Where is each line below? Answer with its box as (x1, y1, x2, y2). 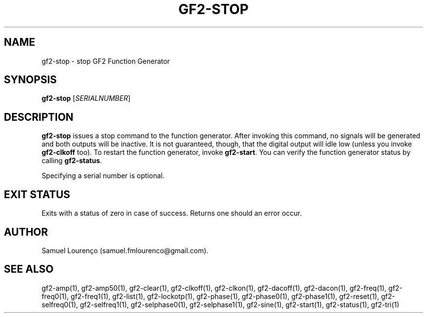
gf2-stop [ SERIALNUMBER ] (41, 94, 131, 103)
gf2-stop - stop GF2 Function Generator (41, 56, 170, 65)
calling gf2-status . (41, 156, 102, 165)
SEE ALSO (4, 263, 54, 276)
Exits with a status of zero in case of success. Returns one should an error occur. (41, 209, 302, 218)
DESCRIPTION (4, 111, 74, 123)
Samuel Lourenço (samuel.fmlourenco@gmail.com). (41, 246, 209, 255)
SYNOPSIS (4, 74, 57, 86)
